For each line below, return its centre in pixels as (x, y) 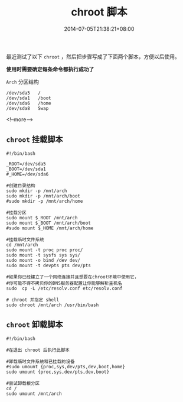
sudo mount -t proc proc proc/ (45, 250)
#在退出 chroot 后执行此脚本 (38, 350)
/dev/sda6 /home (29, 103)
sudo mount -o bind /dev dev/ (43, 260)
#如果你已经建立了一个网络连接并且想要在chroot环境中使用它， (73, 277)
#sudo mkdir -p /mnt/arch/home (45, 201)
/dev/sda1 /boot (29, 98)
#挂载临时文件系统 (25, 239)
